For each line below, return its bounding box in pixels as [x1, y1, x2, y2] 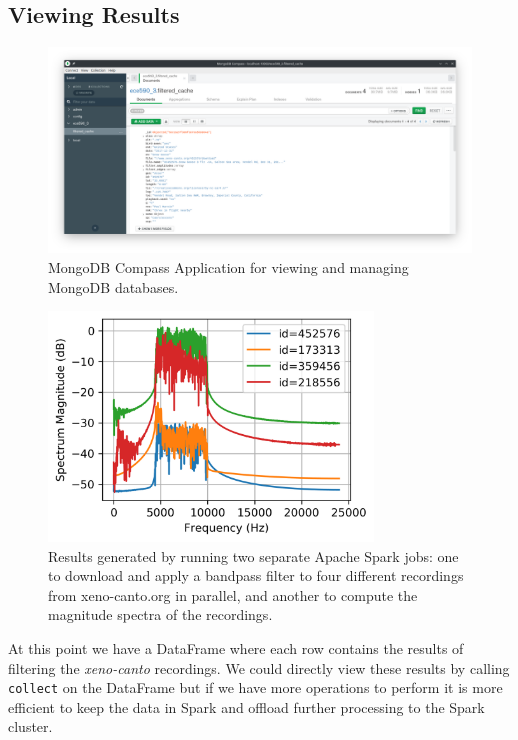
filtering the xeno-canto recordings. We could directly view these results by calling [8, 657, 510, 678]
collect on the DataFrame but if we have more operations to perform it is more [8, 677, 503, 698]
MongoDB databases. [48, 276, 179, 297]
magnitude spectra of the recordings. [48, 604, 273, 625]
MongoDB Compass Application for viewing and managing [48, 257, 409, 277]
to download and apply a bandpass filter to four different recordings [48, 565, 464, 586]
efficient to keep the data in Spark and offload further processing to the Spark [8, 696, 485, 717]
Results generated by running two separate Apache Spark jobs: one [48, 545, 459, 566]
